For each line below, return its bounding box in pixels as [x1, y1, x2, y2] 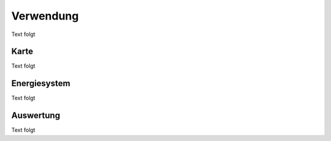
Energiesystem [11, 78, 70, 89]
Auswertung [11, 110, 61, 121]
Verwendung [11, 9, 79, 23]
